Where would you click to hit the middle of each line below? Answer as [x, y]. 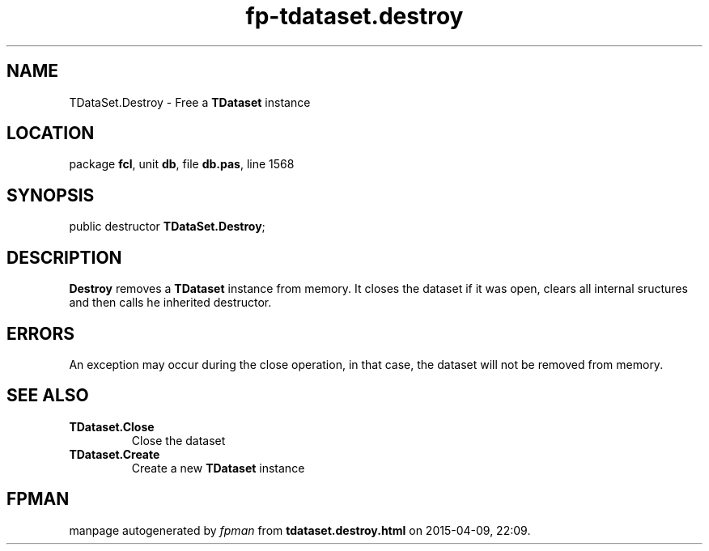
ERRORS [41, 333]
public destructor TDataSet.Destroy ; [167, 227]
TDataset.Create [115, 454]
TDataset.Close [112, 426]
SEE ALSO [48, 396]
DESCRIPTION [64, 257]
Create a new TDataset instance [218, 468]
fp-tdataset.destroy [354, 16]
